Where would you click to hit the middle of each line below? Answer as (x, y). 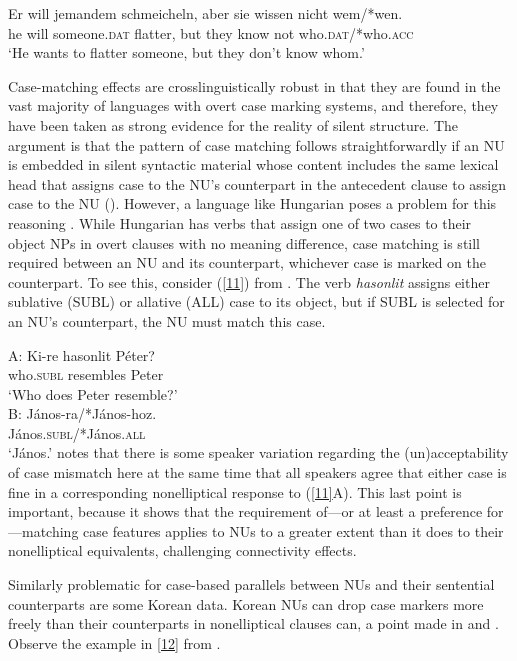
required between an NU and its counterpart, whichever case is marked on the (247, 262)
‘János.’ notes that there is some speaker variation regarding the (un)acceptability (258, 452)
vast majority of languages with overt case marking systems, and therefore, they (253, 105)
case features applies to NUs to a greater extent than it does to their (293, 530)
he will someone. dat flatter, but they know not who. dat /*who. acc (211, 32)
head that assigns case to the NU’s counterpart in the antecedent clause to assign (257, 183)
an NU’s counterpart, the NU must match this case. (167, 320)
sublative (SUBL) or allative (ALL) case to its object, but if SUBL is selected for (256, 301)
